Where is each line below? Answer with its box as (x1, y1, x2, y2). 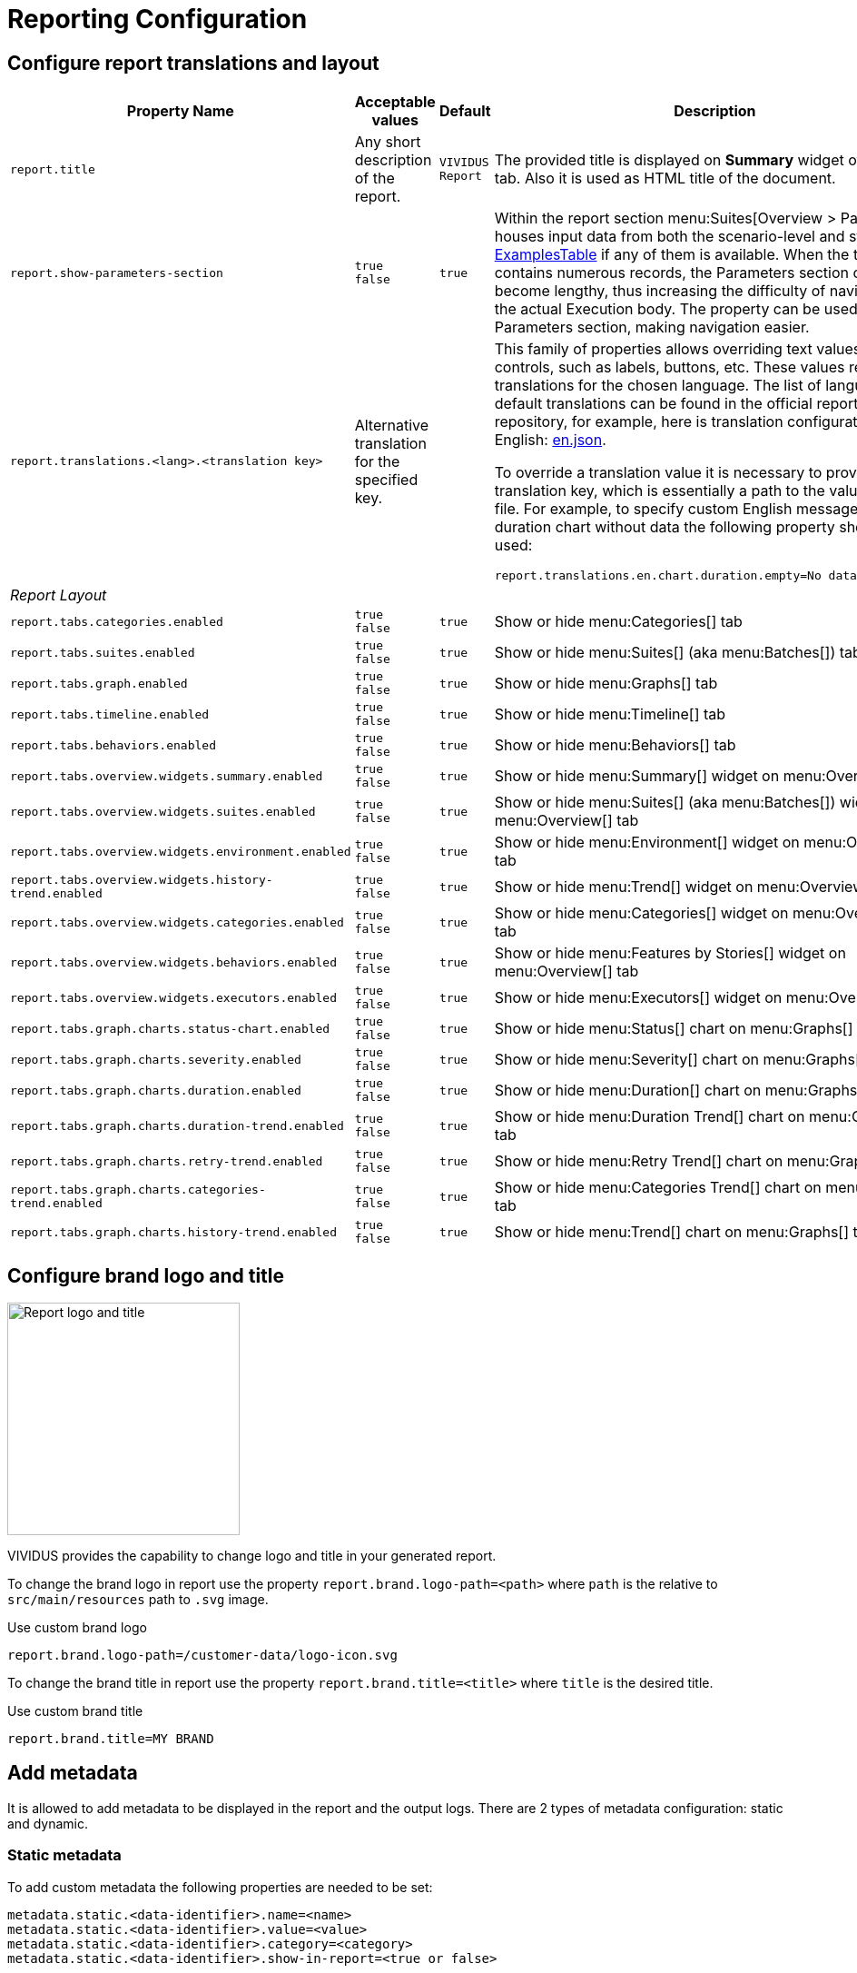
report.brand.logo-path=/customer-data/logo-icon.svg (7, 1648, 398, 1663)
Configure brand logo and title (7, 1264, 285, 1287)
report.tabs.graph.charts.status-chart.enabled (10, 1021, 330, 1036)
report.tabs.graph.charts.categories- (10, 1183, 266, 1197)
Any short (354, 133, 421, 152)
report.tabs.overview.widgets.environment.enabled (10, 844, 351, 858)
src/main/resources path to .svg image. (7, 1591, 269, 1608)
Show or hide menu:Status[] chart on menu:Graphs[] (494, 1019, 853, 1038)
